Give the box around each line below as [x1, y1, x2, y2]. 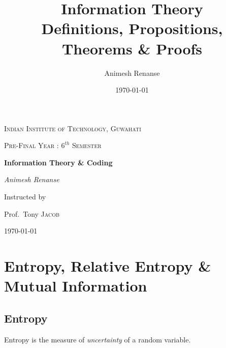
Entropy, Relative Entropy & [4, 255, 211, 276]
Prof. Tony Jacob [4, 208, 60, 219]
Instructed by [4, 191, 46, 202]
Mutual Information [4, 275, 147, 296]
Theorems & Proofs [61, 38, 203, 59]
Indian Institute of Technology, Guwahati [4, 123, 141, 133]
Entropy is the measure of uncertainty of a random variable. [4, 334, 191, 344]
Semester [72, 140, 102, 151]
